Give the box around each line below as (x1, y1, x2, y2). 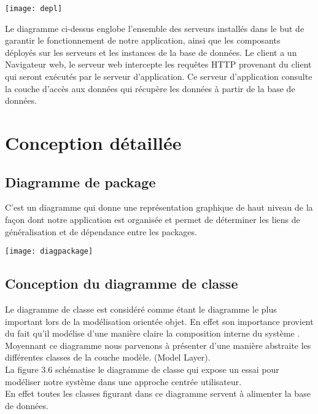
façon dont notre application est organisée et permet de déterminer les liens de (5, 213, 300, 225)
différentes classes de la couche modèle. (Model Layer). (5, 351, 211, 364)
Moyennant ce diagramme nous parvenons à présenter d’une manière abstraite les (5, 338, 311, 351)
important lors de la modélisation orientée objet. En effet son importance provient (5, 314, 314, 327)
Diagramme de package (5, 172, 156, 191)
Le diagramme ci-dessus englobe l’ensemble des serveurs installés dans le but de (5, 21, 304, 34)
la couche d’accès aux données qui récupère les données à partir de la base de (5, 82, 295, 95)
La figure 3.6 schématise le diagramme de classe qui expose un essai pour (5, 363, 279, 375)
